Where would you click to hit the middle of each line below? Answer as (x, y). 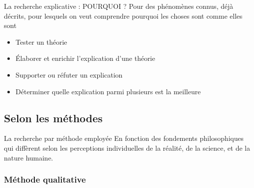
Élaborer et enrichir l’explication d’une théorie (85, 58)
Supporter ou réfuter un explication (69, 74)
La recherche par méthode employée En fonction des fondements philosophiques (124, 138)
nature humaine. (29, 157)
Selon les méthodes (53, 118)
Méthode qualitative (45, 179)
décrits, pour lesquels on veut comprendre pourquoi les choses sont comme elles (123, 15)
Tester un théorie (41, 41)
